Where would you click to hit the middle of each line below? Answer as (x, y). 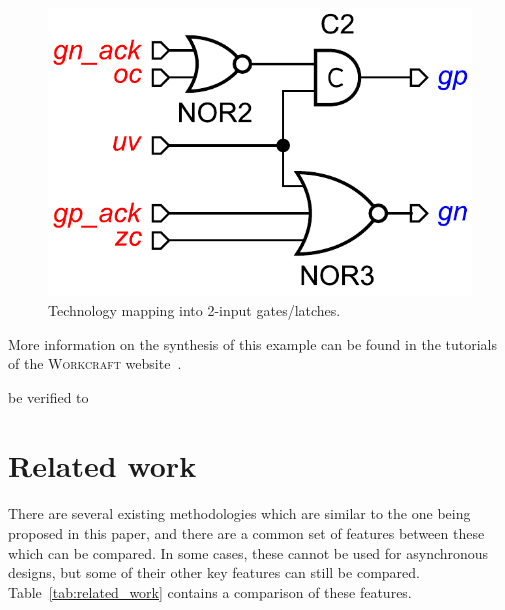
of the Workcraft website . (95, 363)
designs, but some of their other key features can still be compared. (214, 572)
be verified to (48, 396)
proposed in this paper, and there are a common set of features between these (246, 533)
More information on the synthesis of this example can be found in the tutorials (252, 343)
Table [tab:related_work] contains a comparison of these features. (210, 591)
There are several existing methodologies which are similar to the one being (239, 513)
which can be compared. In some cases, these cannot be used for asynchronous (248, 552)
